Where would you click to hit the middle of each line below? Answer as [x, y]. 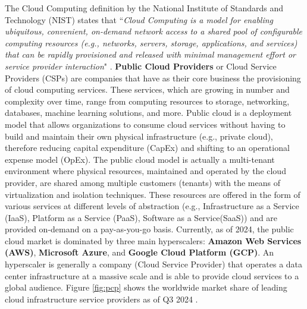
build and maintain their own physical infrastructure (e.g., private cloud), [139, 136]
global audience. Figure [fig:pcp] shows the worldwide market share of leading [146, 287]
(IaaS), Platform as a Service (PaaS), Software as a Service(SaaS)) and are [141, 217]
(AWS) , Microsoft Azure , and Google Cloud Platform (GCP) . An [140, 252]
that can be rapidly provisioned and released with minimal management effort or [150, 54]
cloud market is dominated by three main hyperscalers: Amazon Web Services [153, 240]
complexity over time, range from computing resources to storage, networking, [147, 101]
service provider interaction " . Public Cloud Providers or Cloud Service [141, 66]
